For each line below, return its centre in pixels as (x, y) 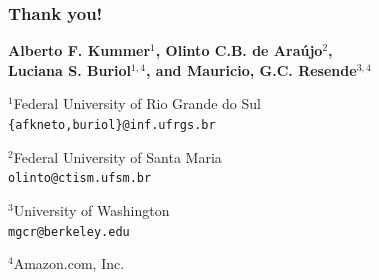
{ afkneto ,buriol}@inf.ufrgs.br (112, 125)
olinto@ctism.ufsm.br (80, 178)
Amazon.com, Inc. (69, 263)
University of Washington (91, 209)
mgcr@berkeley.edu (69, 231)
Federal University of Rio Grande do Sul (137, 103)
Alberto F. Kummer (79, 50)
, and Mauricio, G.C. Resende (251, 69)
